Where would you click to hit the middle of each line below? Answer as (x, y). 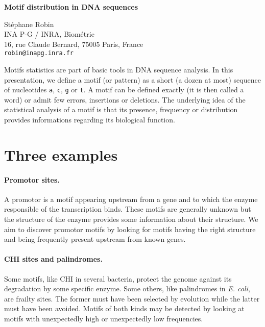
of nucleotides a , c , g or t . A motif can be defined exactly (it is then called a (124, 90)
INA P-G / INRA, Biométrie (49, 34)
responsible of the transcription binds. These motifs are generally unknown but (128, 209)
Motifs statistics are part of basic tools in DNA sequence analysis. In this (119, 70)
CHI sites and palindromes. (53, 259)
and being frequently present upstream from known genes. (95, 239)
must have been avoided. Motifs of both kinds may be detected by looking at (124, 308)
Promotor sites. (32, 179)
